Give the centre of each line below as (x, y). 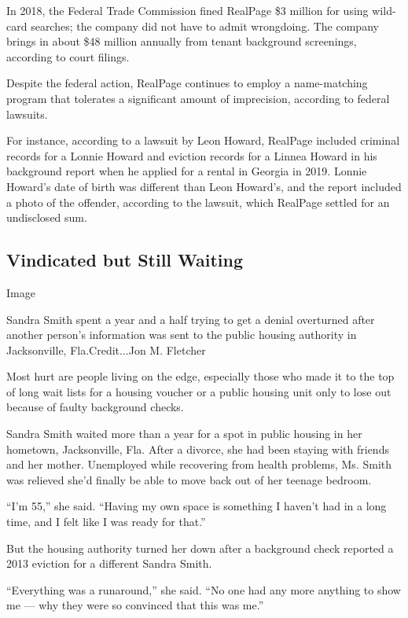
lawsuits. (27, 114)
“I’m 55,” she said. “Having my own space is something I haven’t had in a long (197, 506)
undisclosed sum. (47, 217)
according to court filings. (68, 56)
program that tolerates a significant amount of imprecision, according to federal (198, 98)
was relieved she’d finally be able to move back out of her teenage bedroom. (189, 479)
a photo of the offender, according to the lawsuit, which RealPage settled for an (198, 202)
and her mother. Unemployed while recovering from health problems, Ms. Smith (199, 464)
